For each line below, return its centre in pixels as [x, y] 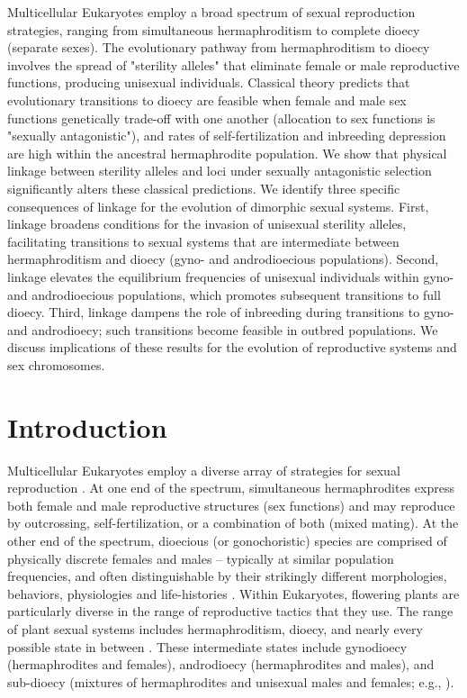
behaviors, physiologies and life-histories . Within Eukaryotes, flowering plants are [233, 593]
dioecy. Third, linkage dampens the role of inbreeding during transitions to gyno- [231, 312]
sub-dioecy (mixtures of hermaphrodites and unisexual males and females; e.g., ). [231, 681]
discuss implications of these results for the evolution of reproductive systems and [232, 347]
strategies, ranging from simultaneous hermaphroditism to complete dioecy [214, 29]
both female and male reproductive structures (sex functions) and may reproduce [231, 505]
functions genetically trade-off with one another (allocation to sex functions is [221, 118]
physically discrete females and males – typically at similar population [201, 558]
